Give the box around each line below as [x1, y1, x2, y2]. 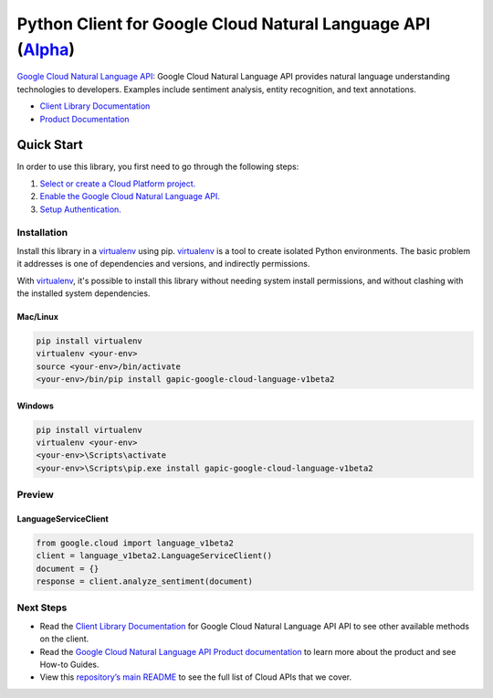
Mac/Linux [16, 311, 59, 322]
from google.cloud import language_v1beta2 [36, 537, 235, 548]
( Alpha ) [16, 39, 75, 59]
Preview [16, 489, 54, 502]
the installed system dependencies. [16, 288, 151, 299]
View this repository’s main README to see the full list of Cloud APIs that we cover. [39, 672, 352, 682]
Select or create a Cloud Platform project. [39, 178, 196, 189]
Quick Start [16, 137, 83, 153]
